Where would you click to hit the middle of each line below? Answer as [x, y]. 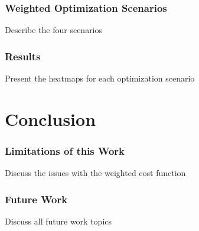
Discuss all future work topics [58, 221]
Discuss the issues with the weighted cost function [95, 173]
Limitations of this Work [65, 150]
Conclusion [50, 118]
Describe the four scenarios [54, 30]
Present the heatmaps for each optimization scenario [100, 78]
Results [23, 56]
